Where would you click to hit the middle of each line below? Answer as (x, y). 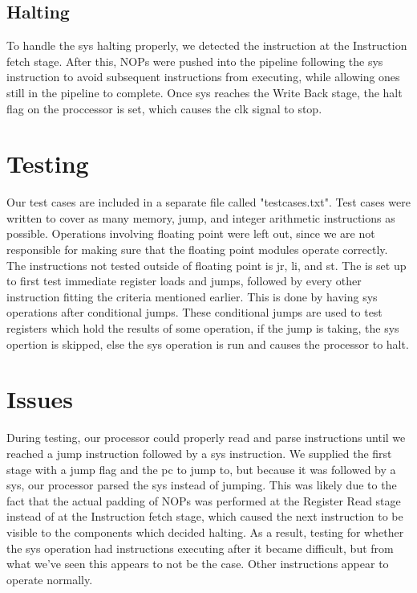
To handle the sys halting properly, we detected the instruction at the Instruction (207, 45)
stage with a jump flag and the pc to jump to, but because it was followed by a (201, 469)
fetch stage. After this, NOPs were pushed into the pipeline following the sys (195, 61)
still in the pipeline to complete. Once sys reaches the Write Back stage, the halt (204, 92)
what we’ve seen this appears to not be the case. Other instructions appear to (198, 564)
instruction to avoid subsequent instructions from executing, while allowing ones (203, 77)
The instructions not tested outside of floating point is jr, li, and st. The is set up (206, 265)
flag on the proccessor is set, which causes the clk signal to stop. (164, 108)
